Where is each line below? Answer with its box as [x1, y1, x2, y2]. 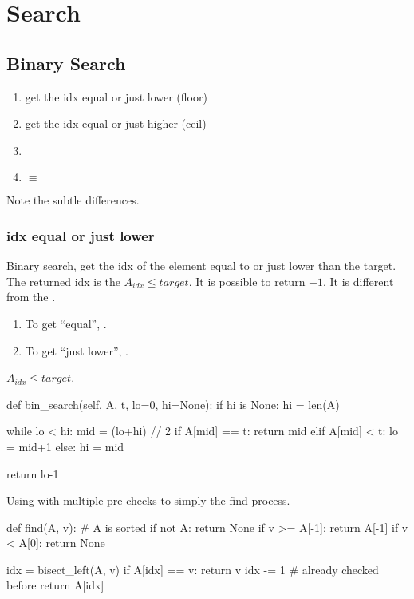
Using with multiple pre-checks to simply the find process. [6, 492, 290, 509]
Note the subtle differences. [6, 192, 140, 208]
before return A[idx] [6, 577, 104, 593]
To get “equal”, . [25, 315, 107, 331]
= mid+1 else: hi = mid [6, 438, 124, 454]
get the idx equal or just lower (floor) [25, 88, 207, 105]
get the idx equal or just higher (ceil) [25, 115, 207, 132]
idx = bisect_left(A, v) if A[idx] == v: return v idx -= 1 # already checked [6, 561, 379, 577]
